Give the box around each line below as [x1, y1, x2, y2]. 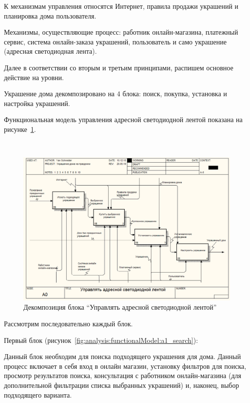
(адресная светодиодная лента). [4, 46, 97, 56]
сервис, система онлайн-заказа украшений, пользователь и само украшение [4, 36, 227, 46]
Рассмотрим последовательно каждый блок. [4, 318, 133, 329]
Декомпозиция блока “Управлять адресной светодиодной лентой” [23, 302, 217, 312]
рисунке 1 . [4, 124, 36, 134]
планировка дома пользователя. [4, 10, 96, 21]
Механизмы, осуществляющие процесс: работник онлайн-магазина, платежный [4, 27, 238, 37]
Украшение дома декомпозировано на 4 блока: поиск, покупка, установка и [4, 88, 227, 99]
